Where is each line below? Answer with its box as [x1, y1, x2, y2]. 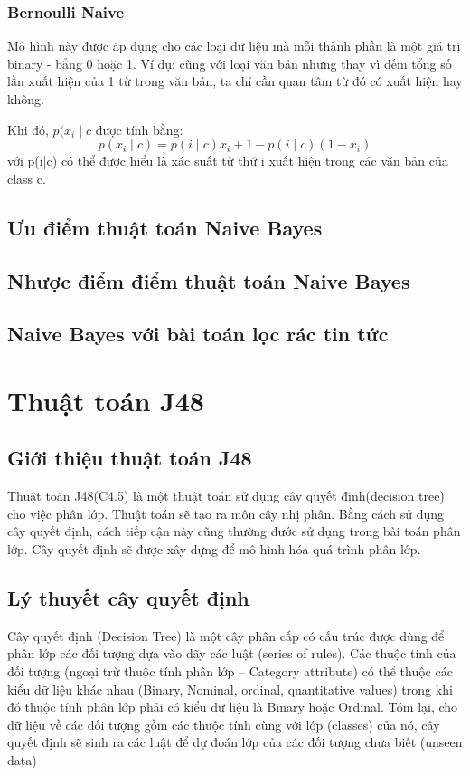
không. [7, 90, 44, 108]
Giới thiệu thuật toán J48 [7, 444, 252, 472]
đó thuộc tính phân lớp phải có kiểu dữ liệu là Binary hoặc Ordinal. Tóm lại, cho [7, 697, 458, 716]
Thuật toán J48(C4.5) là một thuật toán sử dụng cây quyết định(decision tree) [7, 486, 445, 505]
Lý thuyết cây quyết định [7, 584, 249, 612]
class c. [7, 168, 46, 187]
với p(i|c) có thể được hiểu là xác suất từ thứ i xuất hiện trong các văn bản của [7, 151, 448, 170]
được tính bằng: [95, 120, 183, 139]
